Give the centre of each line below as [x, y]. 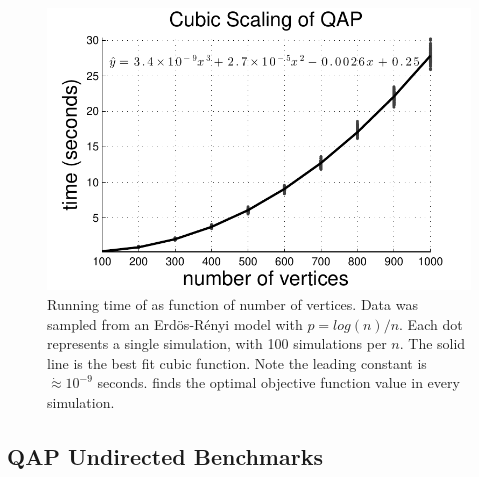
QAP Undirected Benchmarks [165, 456]
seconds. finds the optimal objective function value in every [278, 382]
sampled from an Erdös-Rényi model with [175, 323]
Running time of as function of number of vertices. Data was [232, 304]
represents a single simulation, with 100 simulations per [217, 343]
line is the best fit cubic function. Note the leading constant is [237, 362]
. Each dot [431, 323]
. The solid [432, 343]
